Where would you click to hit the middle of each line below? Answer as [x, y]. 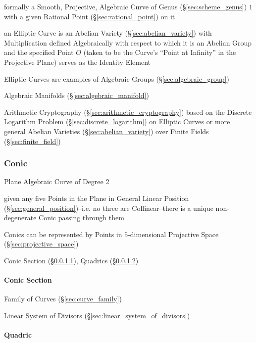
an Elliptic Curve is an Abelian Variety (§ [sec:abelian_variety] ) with [108, 33]
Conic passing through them [81, 218]
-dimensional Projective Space [173, 234]
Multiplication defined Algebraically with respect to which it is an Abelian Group [128, 42]
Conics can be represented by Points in [63, 234]
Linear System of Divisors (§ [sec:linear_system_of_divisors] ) [97, 315]
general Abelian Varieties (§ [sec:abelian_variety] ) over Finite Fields [106, 131]
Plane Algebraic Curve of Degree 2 [57, 181]
